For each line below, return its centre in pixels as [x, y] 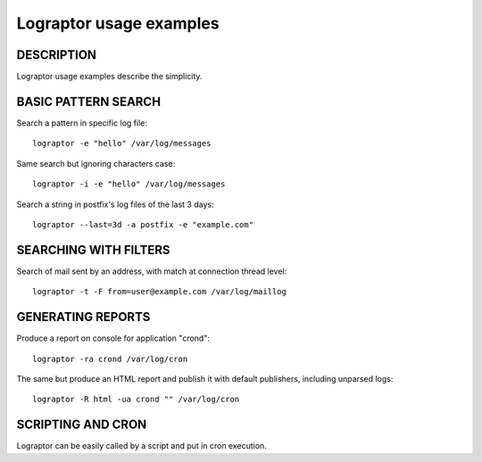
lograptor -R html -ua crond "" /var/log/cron [136, 400]
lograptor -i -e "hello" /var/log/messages [129, 184]
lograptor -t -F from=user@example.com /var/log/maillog [160, 292]
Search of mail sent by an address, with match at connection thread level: [152, 271]
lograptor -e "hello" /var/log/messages [122, 144]
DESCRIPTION [57, 55]
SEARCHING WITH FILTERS [93, 250]
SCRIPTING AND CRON [82, 425]
